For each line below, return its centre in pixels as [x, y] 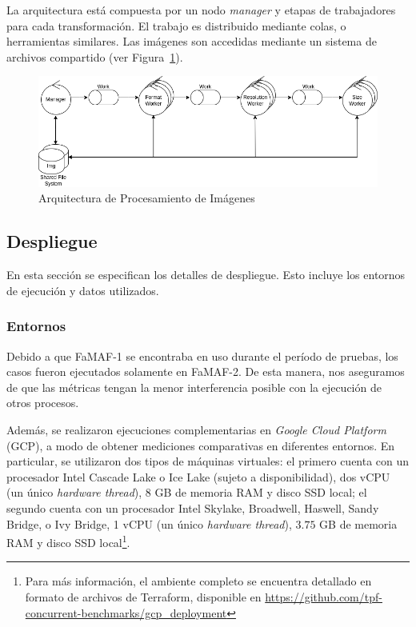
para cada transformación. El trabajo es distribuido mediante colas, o [176, 25]
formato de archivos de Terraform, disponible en [143, 597]
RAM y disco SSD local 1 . [68, 541]
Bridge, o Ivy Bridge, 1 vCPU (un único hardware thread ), [149, 523]
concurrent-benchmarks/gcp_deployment [126, 612]
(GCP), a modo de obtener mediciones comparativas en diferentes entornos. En [201, 445]
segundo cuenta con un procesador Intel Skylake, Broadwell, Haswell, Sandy [193, 508]
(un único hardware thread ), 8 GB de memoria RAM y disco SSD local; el [187, 492]
